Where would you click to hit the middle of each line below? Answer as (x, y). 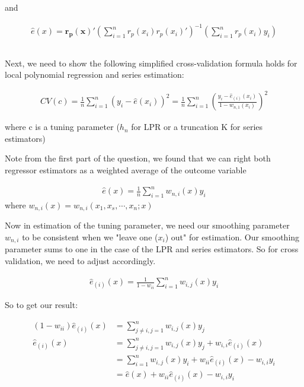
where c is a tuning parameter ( (62, 127)
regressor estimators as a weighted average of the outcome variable (126, 170)
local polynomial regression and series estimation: (95, 74)
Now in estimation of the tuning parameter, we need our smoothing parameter (147, 225)
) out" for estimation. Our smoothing (232, 237)
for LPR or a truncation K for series (197, 127)
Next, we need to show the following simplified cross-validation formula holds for (151, 63)
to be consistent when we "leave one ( (90, 237)
